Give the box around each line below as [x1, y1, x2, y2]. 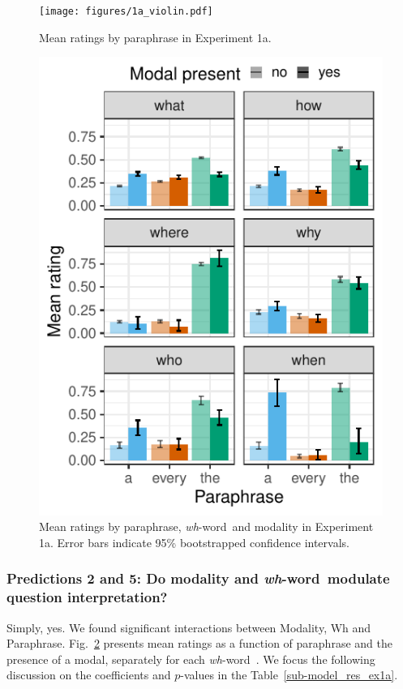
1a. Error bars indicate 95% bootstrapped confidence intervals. [39, 533, 349, 550]
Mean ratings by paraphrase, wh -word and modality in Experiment [39, 518, 374, 535]
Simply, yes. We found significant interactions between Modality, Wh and [6, 618, 371, 636]
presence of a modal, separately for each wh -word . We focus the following [6, 650, 375, 667]
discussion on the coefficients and [6, 666, 171, 683]
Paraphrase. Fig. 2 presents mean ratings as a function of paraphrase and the [6, 635, 392, 652]
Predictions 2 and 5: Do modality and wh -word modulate [6, 568, 390, 588]
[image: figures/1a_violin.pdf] [39, 6, 213, 17]
